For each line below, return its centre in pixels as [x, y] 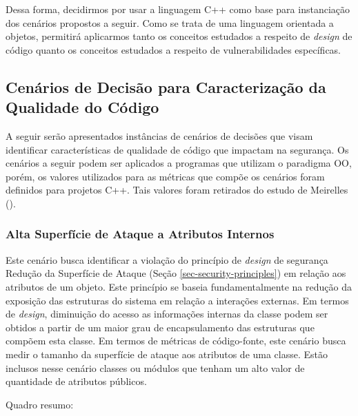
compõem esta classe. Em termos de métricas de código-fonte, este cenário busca [176, 341]
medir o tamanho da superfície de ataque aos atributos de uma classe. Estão [167, 354]
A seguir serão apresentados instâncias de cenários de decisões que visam [159, 135]
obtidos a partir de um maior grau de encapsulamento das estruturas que [160, 327]
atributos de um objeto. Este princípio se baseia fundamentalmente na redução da [179, 286]
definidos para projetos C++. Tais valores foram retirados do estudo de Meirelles [177, 190]
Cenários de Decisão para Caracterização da [166, 86]
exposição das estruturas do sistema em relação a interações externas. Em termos [177, 300]
